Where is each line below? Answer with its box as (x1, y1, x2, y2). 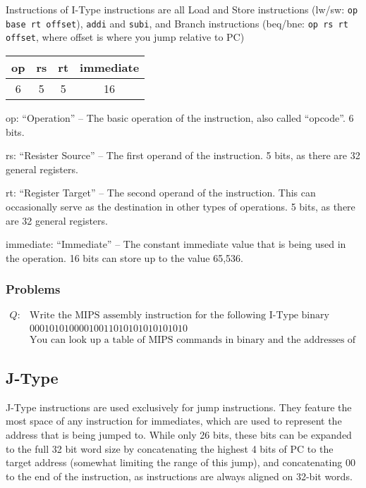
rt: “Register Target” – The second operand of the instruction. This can (6, 185, 316, 200)
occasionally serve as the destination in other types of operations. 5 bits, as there (6, 199, 355, 213)
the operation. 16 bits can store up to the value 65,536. (6, 250, 244, 265)
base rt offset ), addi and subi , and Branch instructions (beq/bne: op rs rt (6, 15, 348, 30)
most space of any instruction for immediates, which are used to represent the (6, 413, 342, 428)
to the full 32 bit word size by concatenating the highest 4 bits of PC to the (6, 441, 334, 456)
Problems (6, 280, 61, 298)
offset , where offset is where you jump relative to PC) (6, 30, 245, 44)
